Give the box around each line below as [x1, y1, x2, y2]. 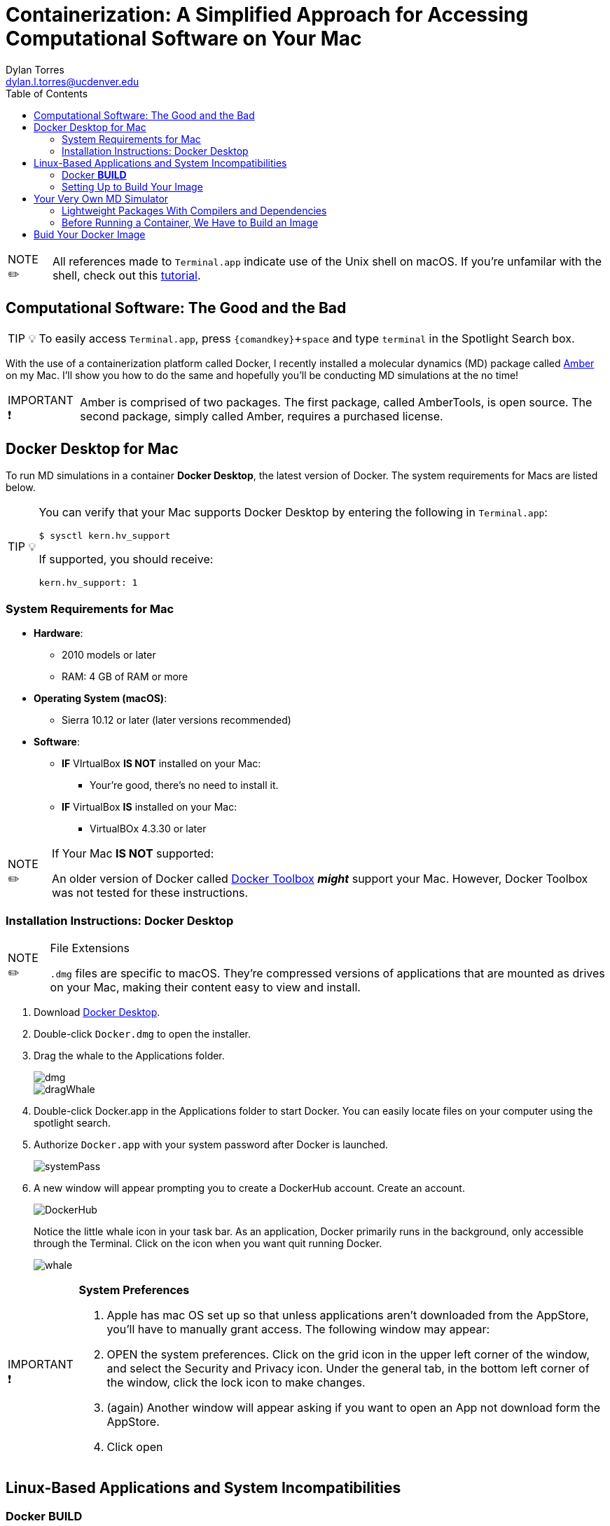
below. [6, 481, 36, 494]
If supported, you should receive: [39, 552, 214, 567]
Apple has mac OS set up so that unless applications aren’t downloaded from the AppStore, [106, 1307, 589, 1322]
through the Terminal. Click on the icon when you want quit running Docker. [34, 1237, 382, 1249]
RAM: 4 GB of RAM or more [62, 671, 188, 683]
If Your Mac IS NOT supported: [52, 846, 214, 861]
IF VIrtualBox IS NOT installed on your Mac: [62, 757, 261, 770]
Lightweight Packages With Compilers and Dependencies [62, 204, 327, 216]
